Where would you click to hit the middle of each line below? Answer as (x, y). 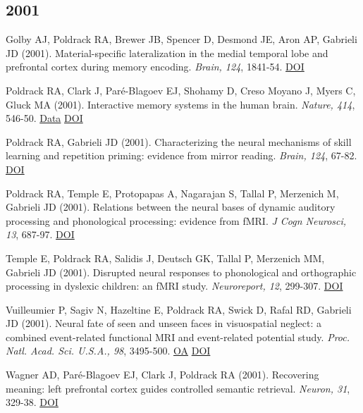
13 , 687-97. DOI (40, 234)
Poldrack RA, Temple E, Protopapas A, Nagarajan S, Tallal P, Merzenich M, (172, 193)
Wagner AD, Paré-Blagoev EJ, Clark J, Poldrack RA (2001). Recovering (162, 375)
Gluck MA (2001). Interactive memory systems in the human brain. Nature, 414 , (180, 104)
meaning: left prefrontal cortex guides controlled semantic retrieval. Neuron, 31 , (178, 388)
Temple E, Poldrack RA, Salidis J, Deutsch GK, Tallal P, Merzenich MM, (165, 258)
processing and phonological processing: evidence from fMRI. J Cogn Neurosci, (176, 220)
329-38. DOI (32, 402)
